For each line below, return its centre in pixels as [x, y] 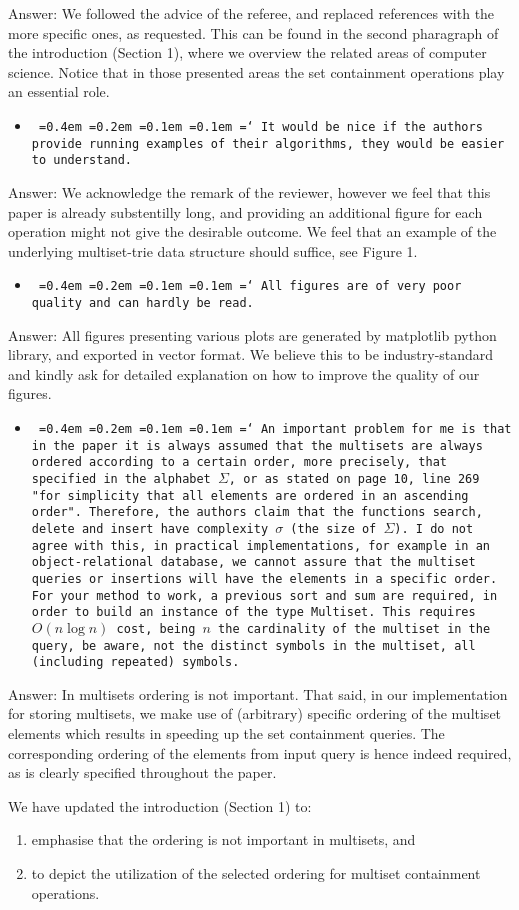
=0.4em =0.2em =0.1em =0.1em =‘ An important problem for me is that [275, 429]
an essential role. [59, 91]
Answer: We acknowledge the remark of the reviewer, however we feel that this [249, 191]
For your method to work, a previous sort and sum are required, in [264, 595]
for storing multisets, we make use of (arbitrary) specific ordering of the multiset [255, 713]
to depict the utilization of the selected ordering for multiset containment [256, 873]
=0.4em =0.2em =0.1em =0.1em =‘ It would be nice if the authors [260, 126]
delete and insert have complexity [150, 528]
